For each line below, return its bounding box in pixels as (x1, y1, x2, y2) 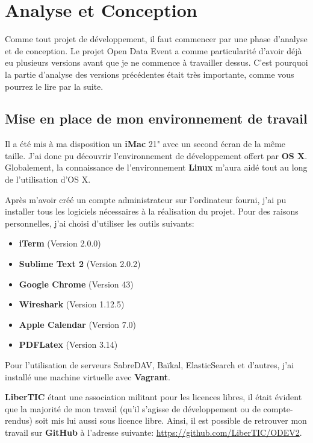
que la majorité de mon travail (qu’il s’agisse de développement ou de (5, 402, 261, 415)
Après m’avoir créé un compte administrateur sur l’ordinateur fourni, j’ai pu (5, 193, 287, 206)
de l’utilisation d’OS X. (5, 173, 91, 186)
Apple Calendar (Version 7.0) (19, 318, 137, 330)
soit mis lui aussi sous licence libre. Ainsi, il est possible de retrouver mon (35, 414, 307, 427)
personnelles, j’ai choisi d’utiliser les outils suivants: (5, 216, 194, 229)
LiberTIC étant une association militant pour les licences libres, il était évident (5, 391, 302, 403)
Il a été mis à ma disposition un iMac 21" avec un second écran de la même (5, 137, 286, 150)
